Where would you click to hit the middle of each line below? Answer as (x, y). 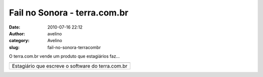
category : (19, 41)
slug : (14, 47)
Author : (17, 33)
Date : (15, 27)
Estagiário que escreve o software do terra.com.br (70, 66)
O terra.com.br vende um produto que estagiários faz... (65, 56)
